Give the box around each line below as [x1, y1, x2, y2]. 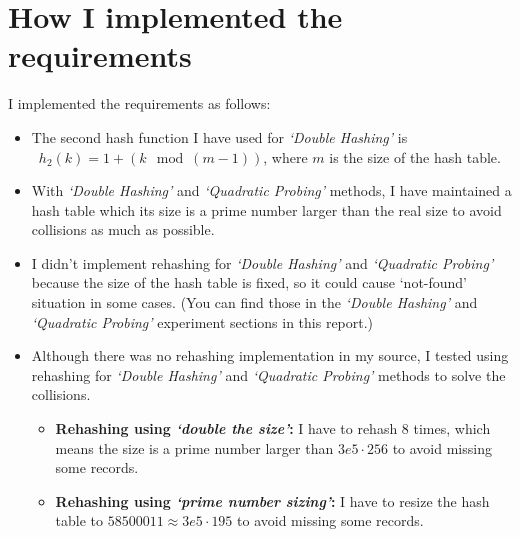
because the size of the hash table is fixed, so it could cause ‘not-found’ [31, 272, 468, 293]
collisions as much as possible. [31, 219, 215, 240]
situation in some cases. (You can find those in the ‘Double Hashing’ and [31, 292, 478, 313]
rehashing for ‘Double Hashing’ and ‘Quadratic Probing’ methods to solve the [31, 364, 506, 385]
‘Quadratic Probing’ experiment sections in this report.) [31, 311, 374, 332]
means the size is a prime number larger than [55, 437, 334, 458]
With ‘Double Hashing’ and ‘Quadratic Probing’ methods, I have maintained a [31, 180, 512, 201]
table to [55, 510, 104, 531]
